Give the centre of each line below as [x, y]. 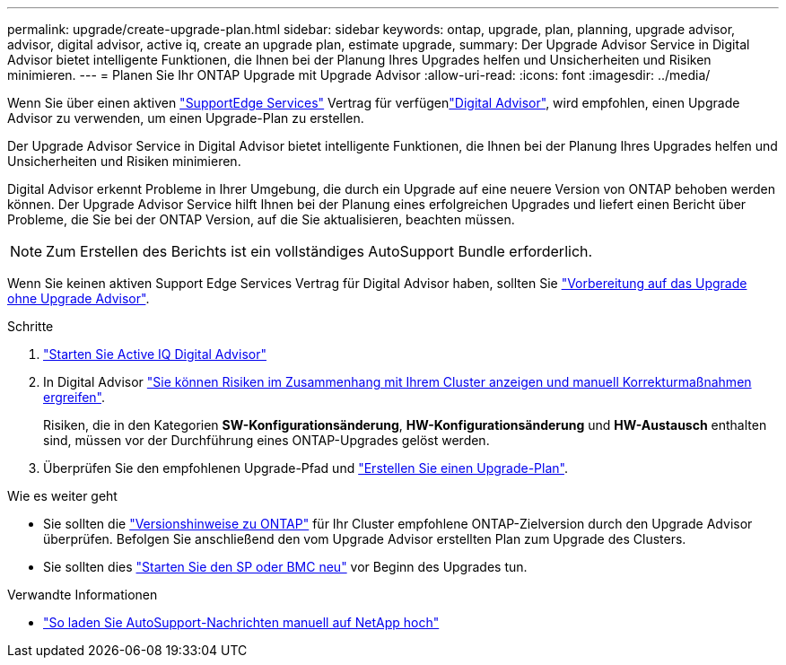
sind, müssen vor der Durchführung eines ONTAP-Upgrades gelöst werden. [266, 440]
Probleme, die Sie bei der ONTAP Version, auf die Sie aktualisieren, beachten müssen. [261, 219]
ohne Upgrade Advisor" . [79, 298]
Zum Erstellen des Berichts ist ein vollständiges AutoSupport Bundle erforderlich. [319, 251]
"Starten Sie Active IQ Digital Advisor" [155, 354]
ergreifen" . [74, 397]
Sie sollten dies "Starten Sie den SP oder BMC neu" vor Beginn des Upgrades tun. [285, 567]
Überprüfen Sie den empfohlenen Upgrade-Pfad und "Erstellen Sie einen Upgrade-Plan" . [306, 468]
